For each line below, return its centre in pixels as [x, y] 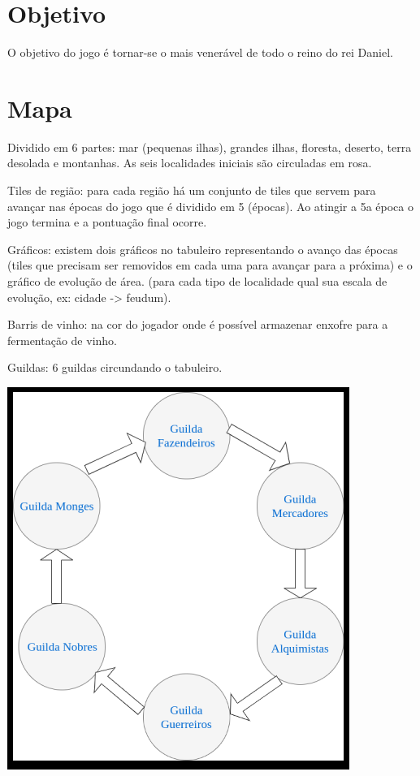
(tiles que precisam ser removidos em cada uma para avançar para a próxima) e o [210, 265]
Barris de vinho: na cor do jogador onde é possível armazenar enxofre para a [198, 324]
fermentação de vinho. [62, 340]
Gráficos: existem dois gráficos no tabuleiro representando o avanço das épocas [203, 249]
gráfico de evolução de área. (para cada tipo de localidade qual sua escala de [197, 281]
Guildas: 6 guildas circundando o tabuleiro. [115, 367]
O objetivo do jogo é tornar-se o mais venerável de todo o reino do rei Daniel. [200, 52]
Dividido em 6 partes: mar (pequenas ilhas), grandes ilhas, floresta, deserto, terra [210, 147]
